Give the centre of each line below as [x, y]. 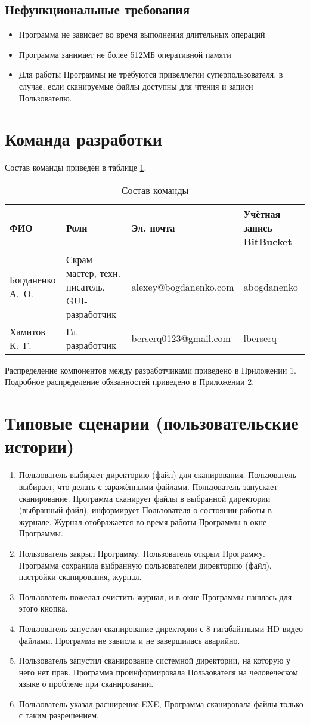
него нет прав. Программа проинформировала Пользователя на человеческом [158, 672]
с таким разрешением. [59, 715]
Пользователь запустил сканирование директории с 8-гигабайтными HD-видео [161, 628]
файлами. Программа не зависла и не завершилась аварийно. [129, 640]
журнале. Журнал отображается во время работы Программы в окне [143, 521]
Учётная [262, 214]
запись [258, 227]
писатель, [86, 286]
